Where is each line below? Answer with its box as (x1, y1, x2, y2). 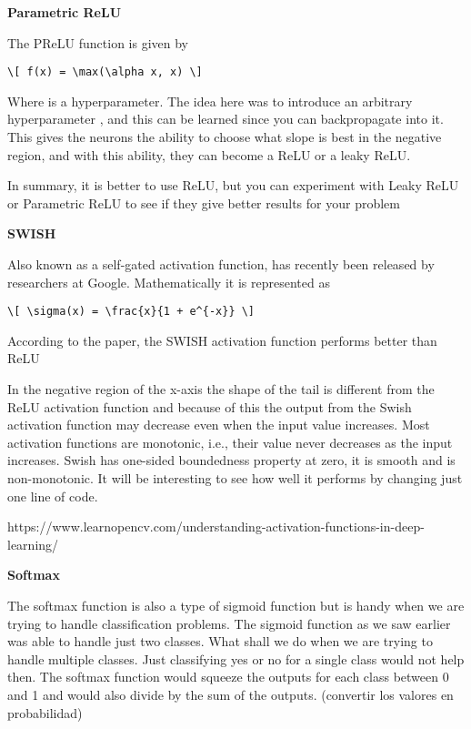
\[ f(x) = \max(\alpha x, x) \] (7, 66, 203, 79)
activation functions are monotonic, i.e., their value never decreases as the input (7, 432, 453, 451)
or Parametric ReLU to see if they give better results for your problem (7, 193, 400, 212)
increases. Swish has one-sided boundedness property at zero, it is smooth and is (7, 451, 456, 470)
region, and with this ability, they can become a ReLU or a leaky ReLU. (7, 145, 411, 164)
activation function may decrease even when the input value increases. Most (7, 415, 430, 434)
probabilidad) (7, 703, 83, 722)
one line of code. (7, 486, 98, 505)
